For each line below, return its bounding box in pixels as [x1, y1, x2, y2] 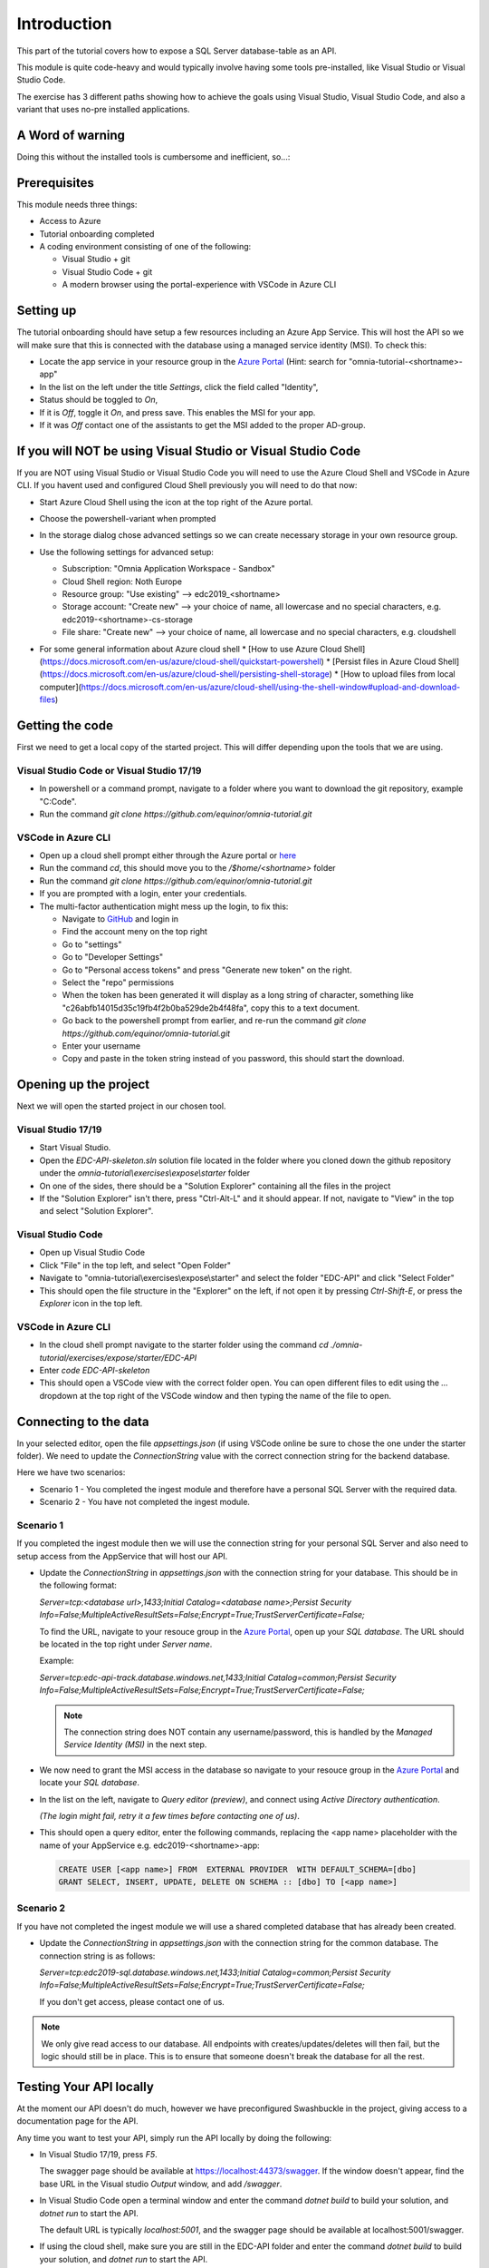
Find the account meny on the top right [62, 926, 208, 937]
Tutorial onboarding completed [39, 228, 155, 240]
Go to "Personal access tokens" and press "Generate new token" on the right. [62, 964, 352, 975]
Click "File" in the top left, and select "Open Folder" [39, 1259, 231, 1270]
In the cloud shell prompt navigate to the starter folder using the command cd [39, 1339, 329, 1351]
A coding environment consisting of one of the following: [39, 241, 252, 252]
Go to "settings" [62, 939, 122, 950]
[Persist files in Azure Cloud [331, 656, 436, 667]
